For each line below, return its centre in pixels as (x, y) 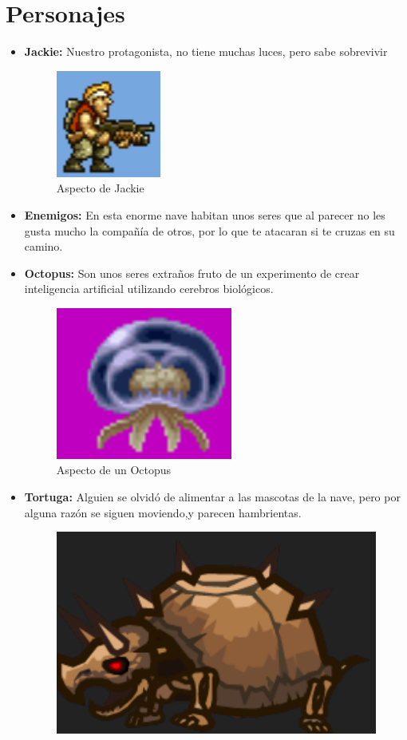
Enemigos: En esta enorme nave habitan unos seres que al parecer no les (205, 214)
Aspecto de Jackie (100, 188)
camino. (43, 246)
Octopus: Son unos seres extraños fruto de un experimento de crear (192, 273)
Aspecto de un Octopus (114, 470)
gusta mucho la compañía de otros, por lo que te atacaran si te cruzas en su (209, 230)
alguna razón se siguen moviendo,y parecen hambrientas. (163, 512)
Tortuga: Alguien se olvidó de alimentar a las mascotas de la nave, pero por (212, 497)
